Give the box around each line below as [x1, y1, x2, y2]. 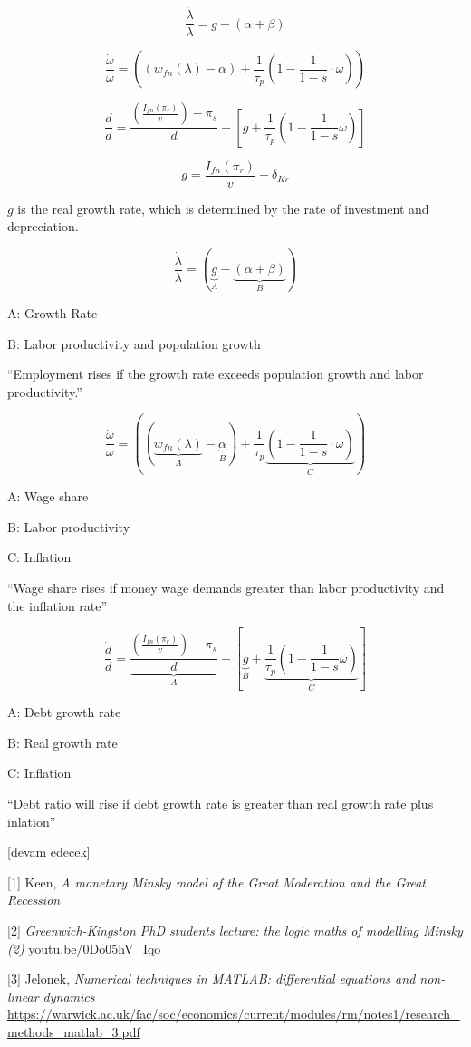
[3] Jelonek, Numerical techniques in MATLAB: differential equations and [7, 969, 416, 988]
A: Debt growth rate [7, 703, 121, 722]
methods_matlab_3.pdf [7, 1022, 140, 1041]
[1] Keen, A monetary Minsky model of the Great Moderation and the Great [7, 872, 426, 891]
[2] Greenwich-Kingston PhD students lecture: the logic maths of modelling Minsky [7, 920, 463, 939]
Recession [7, 890, 61, 909]
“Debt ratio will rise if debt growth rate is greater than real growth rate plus [7, 793, 434, 812]
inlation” [7, 811, 56, 830]
